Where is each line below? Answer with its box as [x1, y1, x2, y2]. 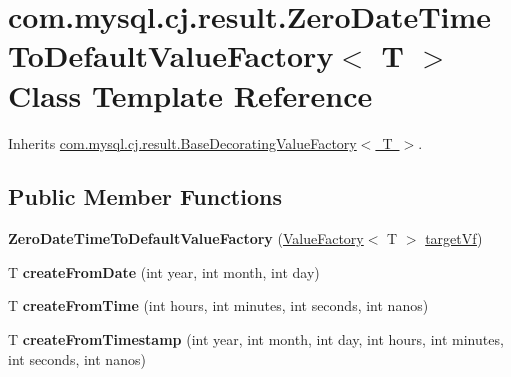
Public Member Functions [8, 181, 282, 212]
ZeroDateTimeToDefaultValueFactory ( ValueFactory [8, 228, 364, 249]
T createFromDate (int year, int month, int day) [8, 261, 320, 282]
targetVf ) [425, 228, 483, 249]
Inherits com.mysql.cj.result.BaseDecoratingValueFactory [8, 132, 357, 153]
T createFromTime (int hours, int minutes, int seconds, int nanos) [8, 295, 429, 316]
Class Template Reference [8, 74, 373, 115]
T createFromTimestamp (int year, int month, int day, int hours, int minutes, [8, 329, 504, 350]
